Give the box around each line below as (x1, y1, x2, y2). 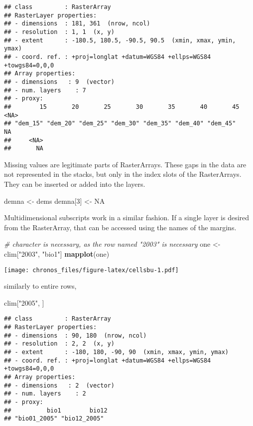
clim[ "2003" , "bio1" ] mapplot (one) (4, 248, 110, 259)
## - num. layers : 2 (4, 390, 86, 398)
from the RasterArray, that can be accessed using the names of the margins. (4, 222, 237, 232)
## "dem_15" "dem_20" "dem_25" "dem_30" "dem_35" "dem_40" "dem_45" (4, 120, 236, 127)
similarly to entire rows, (4, 281, 77, 291)
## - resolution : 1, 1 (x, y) (4, 28, 115, 35)
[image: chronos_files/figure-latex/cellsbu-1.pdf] (4, 266, 179, 274)
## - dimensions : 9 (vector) (4, 78, 115, 85)
